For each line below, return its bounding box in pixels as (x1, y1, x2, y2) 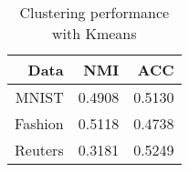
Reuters (15, 139, 64, 160)
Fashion (15, 113, 64, 134)
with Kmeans (52, 23, 137, 44)
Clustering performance (19, 2, 170, 23)
